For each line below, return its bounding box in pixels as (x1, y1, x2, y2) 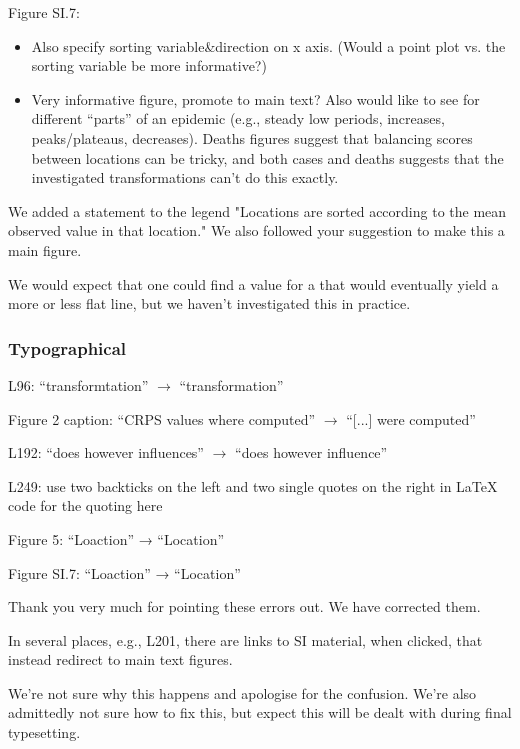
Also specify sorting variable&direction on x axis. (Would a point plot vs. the (31, 35, 506, 56)
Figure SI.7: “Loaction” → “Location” (8, 562, 241, 583)
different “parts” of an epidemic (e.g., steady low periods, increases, (31, 108, 445, 129)
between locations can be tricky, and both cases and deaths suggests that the (31, 147, 504, 168)
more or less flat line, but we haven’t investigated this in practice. (8, 293, 411, 314)
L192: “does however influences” (8, 442, 204, 463)
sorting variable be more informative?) (31, 55, 267, 76)
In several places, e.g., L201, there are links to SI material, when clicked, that (8, 629, 483, 650)
